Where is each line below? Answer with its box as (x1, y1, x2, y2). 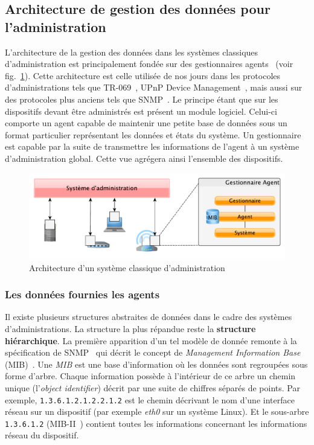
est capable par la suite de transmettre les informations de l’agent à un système (5, 140, 300, 153)
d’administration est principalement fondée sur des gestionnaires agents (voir (5, 57, 293, 70)
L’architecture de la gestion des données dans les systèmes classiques (5, 45, 258, 58)
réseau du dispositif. (5, 429, 79, 441)
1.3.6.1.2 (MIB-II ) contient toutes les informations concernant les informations (5, 417, 307, 429)
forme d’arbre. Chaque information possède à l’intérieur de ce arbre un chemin (5, 370, 296, 382)
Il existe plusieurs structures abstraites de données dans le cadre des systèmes (5, 310, 292, 323)
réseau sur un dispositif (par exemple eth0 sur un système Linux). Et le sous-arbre (5, 405, 309, 418)
